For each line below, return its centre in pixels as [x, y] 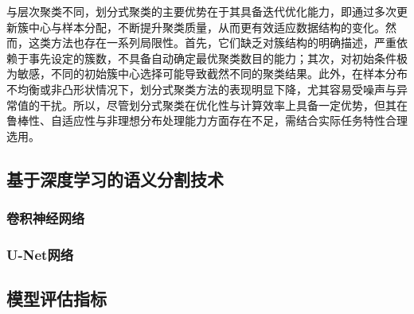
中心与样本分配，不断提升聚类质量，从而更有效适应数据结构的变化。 [207, 27]
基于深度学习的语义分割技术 [115, 178]
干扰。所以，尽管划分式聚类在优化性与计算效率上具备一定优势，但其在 [223, 105]
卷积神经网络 [46, 218]
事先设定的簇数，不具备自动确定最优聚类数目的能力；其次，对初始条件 [212, 58]
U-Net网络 [40, 254]
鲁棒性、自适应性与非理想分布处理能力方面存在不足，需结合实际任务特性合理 [207, 120]
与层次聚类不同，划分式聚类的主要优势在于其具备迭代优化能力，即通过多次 [201, 11]
